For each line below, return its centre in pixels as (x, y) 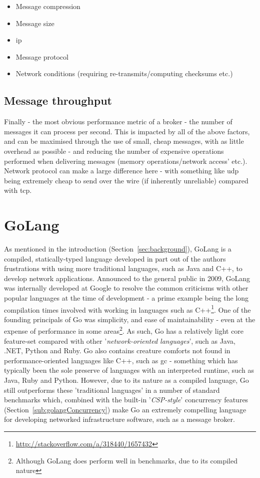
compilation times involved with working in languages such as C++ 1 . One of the (127, 309)
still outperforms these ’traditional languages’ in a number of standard (112, 390)
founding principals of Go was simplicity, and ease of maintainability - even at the (130, 319)
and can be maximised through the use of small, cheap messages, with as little (124, 141)
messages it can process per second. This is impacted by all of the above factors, (127, 131)
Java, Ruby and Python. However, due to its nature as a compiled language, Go (126, 380)
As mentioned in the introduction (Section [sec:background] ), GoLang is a (118, 249)
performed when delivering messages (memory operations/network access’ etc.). (126, 161)
